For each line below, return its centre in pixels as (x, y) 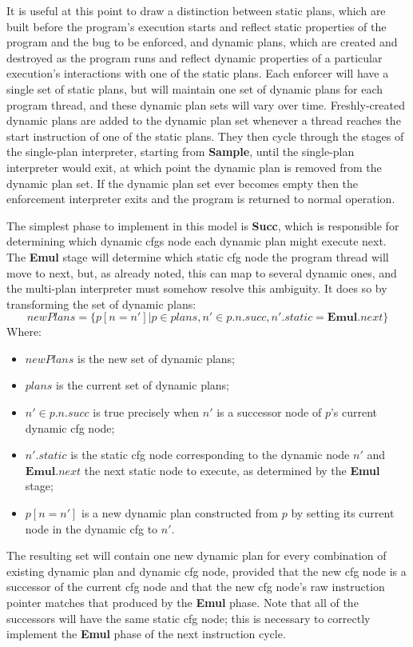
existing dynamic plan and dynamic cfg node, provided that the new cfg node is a (206, 571)
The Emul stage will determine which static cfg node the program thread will (198, 256)
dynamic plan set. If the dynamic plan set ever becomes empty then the (183, 183)
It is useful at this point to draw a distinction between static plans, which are (196, 10)
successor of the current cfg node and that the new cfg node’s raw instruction (196, 587)
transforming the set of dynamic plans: (101, 304)
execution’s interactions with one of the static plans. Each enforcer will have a (198, 73)
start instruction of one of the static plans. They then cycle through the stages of (205, 136)
